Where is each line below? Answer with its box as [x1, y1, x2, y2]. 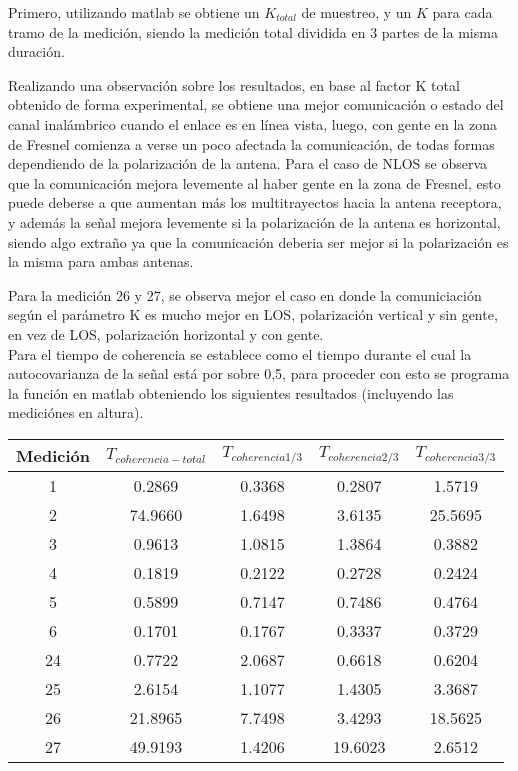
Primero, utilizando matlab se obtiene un [8, 2, 260, 22]
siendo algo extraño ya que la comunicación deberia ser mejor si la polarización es [8, 231, 509, 252]
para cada [432, 2, 493, 22]
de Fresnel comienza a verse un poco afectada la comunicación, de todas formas [8, 133, 495, 154]
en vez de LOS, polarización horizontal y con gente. [8, 323, 324, 344]
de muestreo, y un [301, 2, 412, 22]
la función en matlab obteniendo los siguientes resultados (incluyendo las [8, 382, 454, 403]
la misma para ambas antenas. [8, 251, 194, 272]
